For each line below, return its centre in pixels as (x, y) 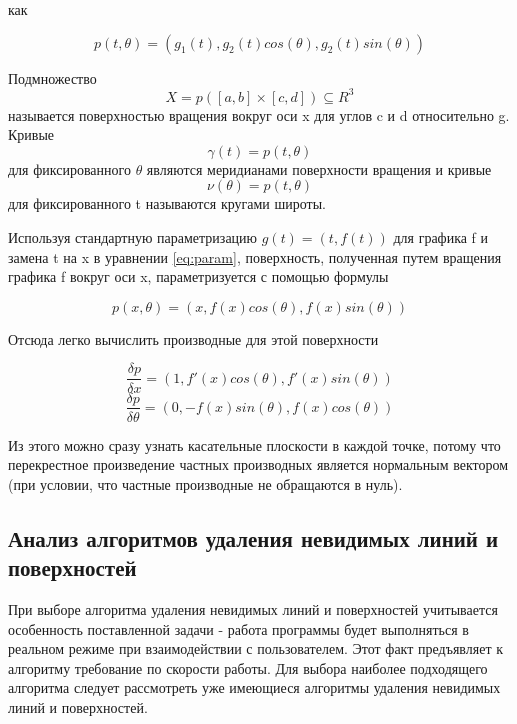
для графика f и (441, 237)
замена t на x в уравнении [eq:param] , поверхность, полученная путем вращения (255, 256)
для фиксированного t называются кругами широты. (167, 203)
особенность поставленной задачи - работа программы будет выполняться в (238, 628)
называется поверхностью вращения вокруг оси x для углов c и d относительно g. (259, 114)
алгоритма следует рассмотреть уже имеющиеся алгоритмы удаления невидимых (254, 687)
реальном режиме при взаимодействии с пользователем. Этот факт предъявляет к (255, 648)
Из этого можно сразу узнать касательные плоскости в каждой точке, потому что (254, 444)
